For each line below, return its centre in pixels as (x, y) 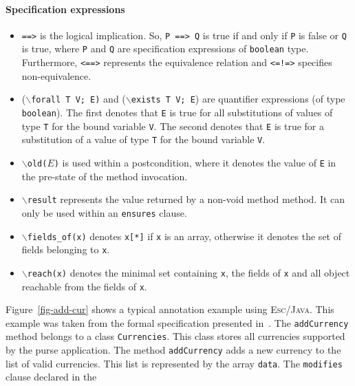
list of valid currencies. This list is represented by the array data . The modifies (174, 363)
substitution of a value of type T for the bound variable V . (143, 139)
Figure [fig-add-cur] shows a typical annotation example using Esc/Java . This (170, 309)
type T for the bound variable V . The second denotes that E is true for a (173, 126)
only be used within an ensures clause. (104, 212)
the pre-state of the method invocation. (105, 176)
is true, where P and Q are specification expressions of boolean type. (165, 49)
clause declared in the (51, 377)
